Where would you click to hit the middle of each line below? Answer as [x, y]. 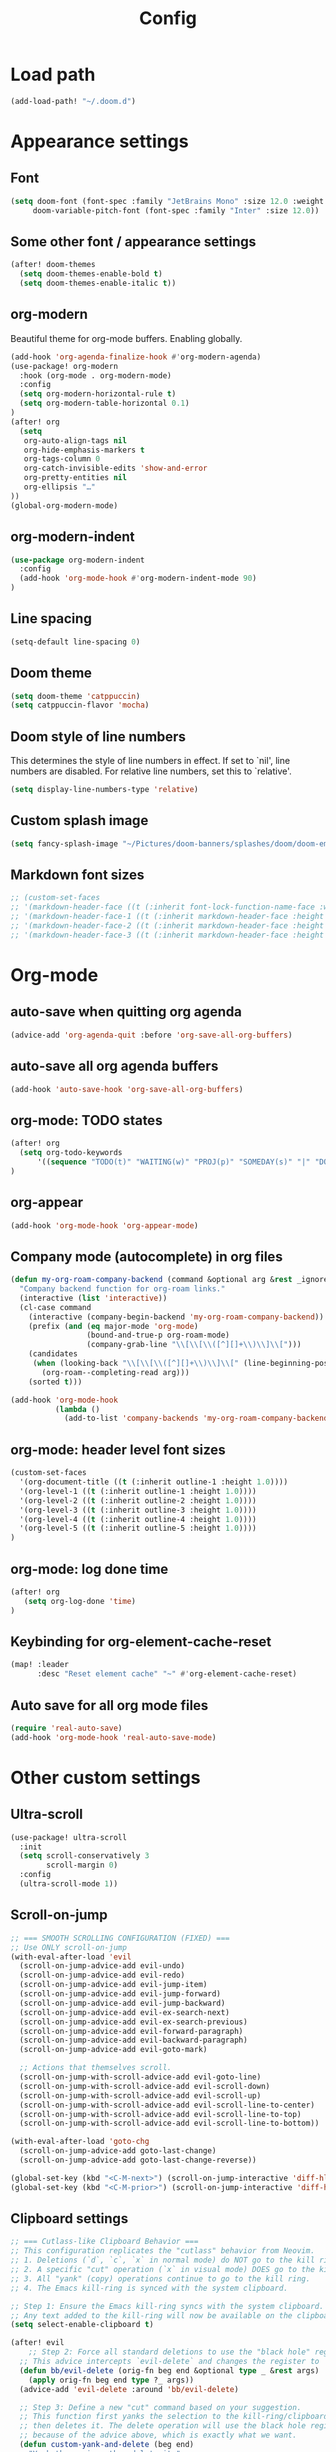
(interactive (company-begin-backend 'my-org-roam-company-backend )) [176, 1317]
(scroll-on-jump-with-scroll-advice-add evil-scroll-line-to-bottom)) [169, 2123]
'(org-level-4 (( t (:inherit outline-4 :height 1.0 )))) [138, 1519]
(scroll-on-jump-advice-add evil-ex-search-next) [124, 2012]
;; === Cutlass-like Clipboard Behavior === [104, 2242]
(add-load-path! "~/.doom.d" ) [73, 101]
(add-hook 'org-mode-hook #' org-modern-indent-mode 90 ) [138, 578]
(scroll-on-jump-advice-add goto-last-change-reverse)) [138, 2160]
